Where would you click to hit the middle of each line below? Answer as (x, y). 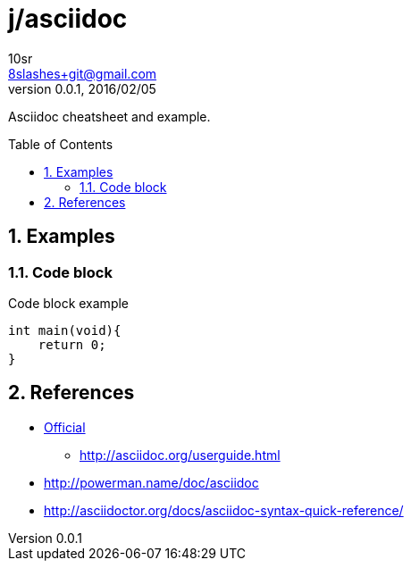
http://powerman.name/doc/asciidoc (151, 482)
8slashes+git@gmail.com (83, 73)
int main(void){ (65, 330)
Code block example (69, 303)
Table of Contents (61, 144)
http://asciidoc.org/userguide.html (180, 455)
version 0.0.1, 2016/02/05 (82, 88)
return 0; (72, 344)
